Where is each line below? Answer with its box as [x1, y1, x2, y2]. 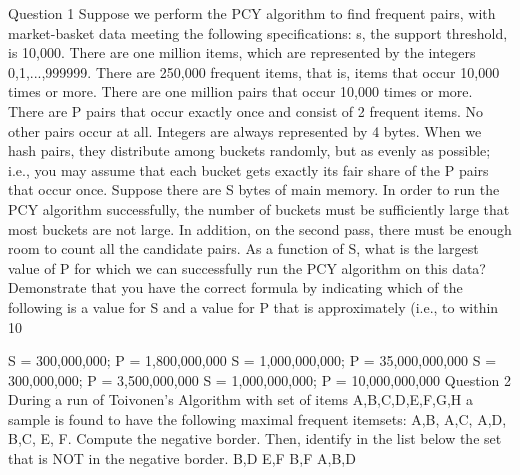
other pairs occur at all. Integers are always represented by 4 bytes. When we [8, 120, 482, 141]
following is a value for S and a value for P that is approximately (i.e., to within [8, 296, 499, 317]
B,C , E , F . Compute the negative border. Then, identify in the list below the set [8, 428, 502, 449]
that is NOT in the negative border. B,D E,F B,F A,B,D [8, 448, 356, 469]
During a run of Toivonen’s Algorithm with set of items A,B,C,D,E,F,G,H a [8, 389, 474, 410]
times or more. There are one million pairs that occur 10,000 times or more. [8, 81, 473, 102]
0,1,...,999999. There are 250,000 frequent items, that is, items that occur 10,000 [8, 61, 500, 82]
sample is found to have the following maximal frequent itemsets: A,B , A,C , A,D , [8, 408, 507, 429]
